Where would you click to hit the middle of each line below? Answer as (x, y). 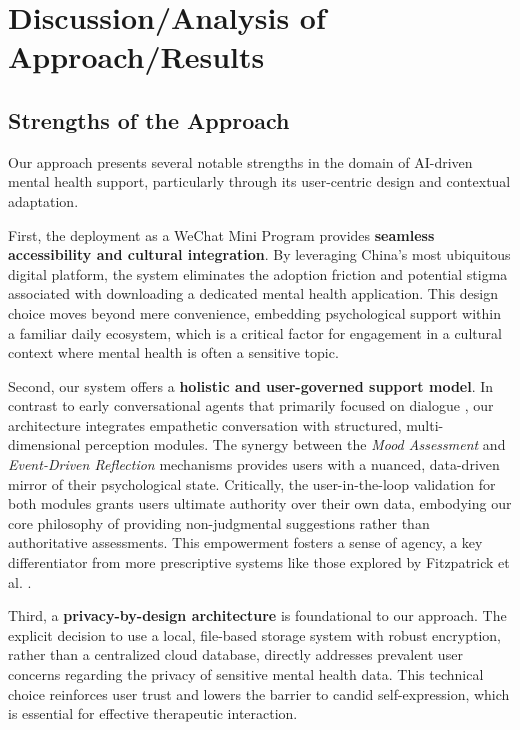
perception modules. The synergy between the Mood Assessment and (295, 444)
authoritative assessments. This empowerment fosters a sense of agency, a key (245, 542)
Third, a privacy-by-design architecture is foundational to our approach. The (257, 615)
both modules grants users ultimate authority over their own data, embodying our (260, 503)
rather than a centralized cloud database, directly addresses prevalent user (235, 654)
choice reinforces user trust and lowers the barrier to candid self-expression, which (259, 693)
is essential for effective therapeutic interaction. (153, 713)
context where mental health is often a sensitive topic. (173, 352)
